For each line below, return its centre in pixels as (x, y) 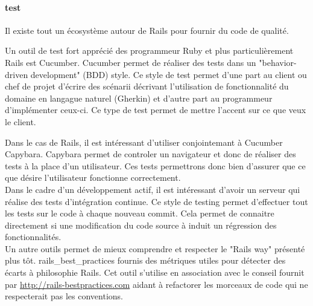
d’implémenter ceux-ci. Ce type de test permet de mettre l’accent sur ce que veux (156, 110)
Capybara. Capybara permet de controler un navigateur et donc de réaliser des (150, 154)
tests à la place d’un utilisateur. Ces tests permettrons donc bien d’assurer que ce (155, 165)
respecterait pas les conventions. (64, 296)
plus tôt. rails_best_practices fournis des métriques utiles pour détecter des (145, 260)
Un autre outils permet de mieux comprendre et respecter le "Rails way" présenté (155, 248)
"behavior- (278, 62)
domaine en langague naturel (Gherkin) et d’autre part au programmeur (139, 98)
